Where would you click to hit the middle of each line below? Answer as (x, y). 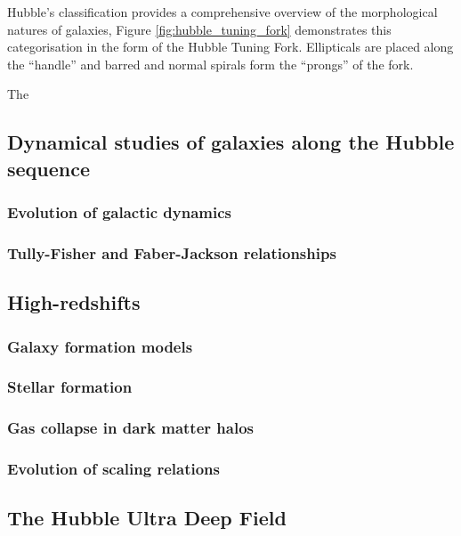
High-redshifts (74, 302)
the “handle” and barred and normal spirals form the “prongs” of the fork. (210, 64)
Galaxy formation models (100, 346)
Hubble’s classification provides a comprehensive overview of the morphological (222, 12)
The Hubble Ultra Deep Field (147, 518)
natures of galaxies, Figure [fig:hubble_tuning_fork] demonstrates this (199, 29)
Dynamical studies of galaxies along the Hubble (231, 142)
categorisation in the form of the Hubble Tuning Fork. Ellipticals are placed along (230, 47)
